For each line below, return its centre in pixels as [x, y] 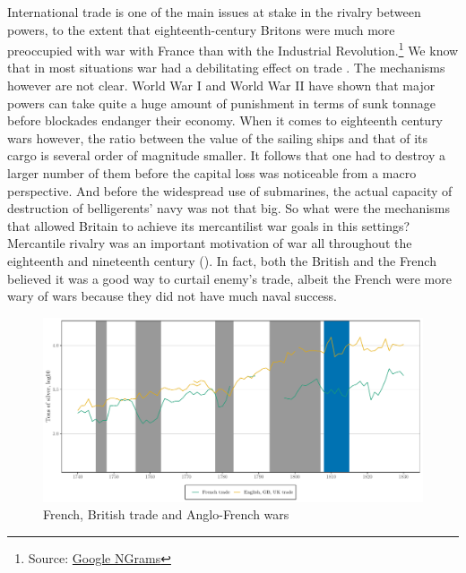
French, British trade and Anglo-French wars [166, 514]
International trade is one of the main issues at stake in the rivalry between [214, 12]
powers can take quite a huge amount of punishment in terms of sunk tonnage [221, 103]
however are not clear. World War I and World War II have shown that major [221, 86]
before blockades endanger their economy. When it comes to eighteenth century [225, 120]
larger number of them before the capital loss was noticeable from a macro [212, 173]
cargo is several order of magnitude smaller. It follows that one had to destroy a [227, 155]
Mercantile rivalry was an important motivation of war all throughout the [210, 243]
